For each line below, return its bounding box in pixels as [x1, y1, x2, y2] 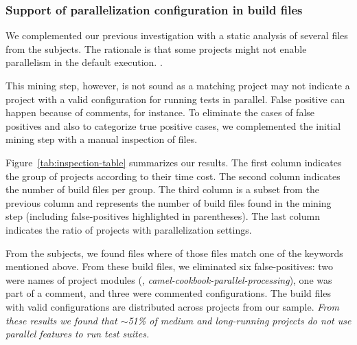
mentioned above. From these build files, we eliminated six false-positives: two [5, 259, 334, 274]
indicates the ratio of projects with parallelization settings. [5, 222, 252, 236]
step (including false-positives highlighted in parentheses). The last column [5, 209, 320, 223]
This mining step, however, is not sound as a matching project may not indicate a [5, 78, 350, 92]
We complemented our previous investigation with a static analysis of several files [5, 28, 348, 43]
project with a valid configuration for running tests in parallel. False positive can [5, 91, 345, 106]
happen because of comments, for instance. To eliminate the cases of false [5, 105, 315, 120]
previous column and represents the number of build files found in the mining [5, 195, 332, 210]
